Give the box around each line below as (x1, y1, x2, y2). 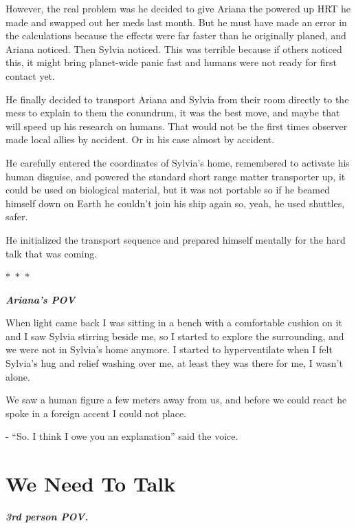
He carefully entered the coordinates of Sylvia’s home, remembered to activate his (5, 155, 350, 169)
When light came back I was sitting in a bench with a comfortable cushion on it (5, 315, 342, 330)
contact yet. (5, 68, 55, 83)
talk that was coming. (5, 246, 98, 260)
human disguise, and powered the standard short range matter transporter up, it (5, 169, 346, 183)
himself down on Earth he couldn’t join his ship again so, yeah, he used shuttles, (5, 196, 345, 210)
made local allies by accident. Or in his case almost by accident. (5, 132, 275, 147)
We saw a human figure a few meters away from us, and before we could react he (5, 392, 347, 407)
